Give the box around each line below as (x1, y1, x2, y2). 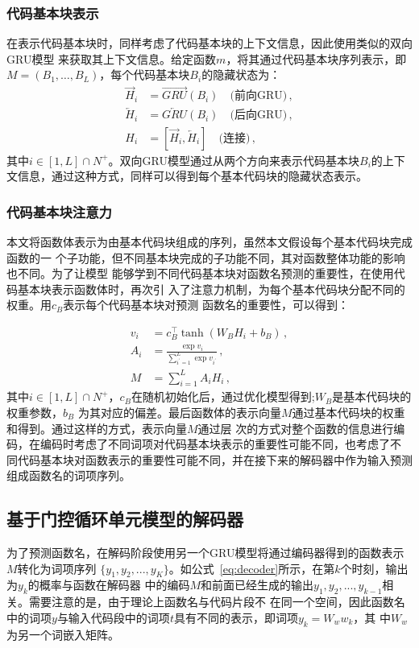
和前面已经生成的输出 (201, 576, 314, 593)
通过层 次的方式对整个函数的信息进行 (197, 419, 394, 436)
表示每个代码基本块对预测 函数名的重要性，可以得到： (63, 296, 349, 313)
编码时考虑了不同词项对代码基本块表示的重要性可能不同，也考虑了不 (39, 435, 401, 452)
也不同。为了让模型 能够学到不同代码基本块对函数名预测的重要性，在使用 (6, 265, 394, 282)
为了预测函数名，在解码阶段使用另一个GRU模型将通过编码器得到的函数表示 (6, 544, 404, 561)
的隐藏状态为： (201, 66, 281, 83)
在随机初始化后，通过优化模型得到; (131, 388, 315, 405)
